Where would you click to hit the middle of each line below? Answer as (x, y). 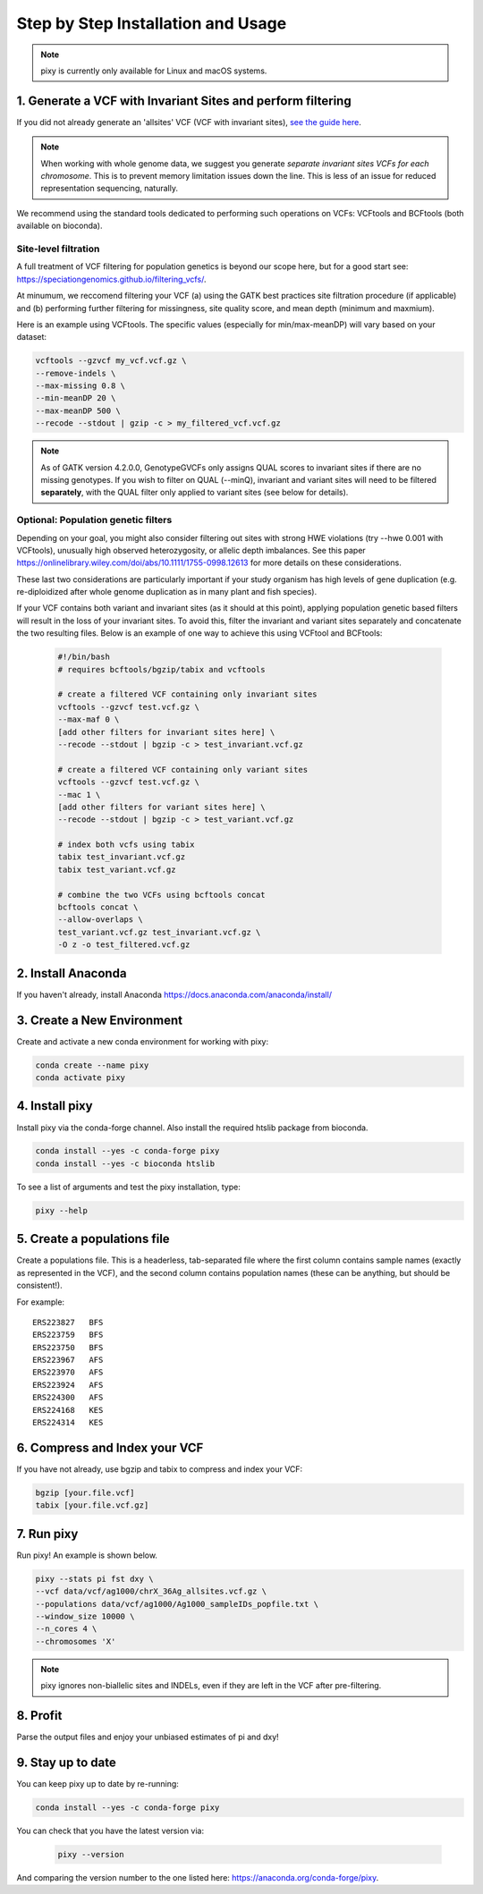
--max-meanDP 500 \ (78, 410)
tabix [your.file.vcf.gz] (92, 1505)
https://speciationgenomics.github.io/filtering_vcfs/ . (111, 279)
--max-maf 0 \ (89, 719)
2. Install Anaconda (72, 973)
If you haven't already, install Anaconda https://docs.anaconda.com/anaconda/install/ (174, 994)
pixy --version (91, 1854)
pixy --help (62, 1210)
